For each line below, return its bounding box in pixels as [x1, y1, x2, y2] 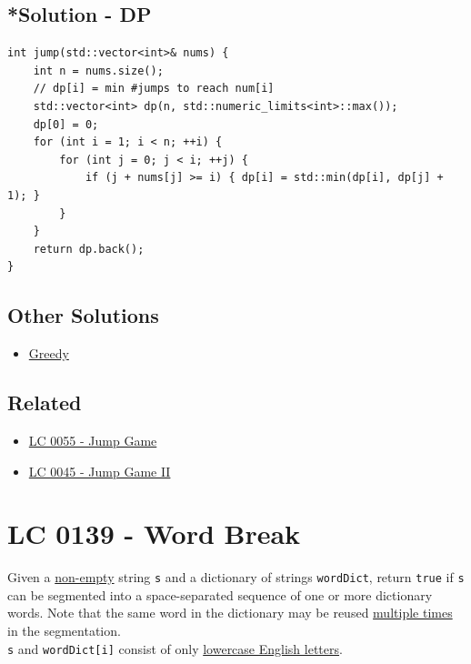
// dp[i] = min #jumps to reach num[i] [33, 82, 275, 96]
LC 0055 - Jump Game [28, 430, 157, 449]
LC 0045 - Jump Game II [28, 461, 171, 480]
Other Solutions [7, 301, 159, 329]
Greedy [28, 344, 69, 363]
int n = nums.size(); [33, 64, 164, 77]
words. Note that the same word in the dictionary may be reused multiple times [7, 603, 453, 622]
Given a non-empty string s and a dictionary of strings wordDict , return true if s [7, 568, 465, 587]
